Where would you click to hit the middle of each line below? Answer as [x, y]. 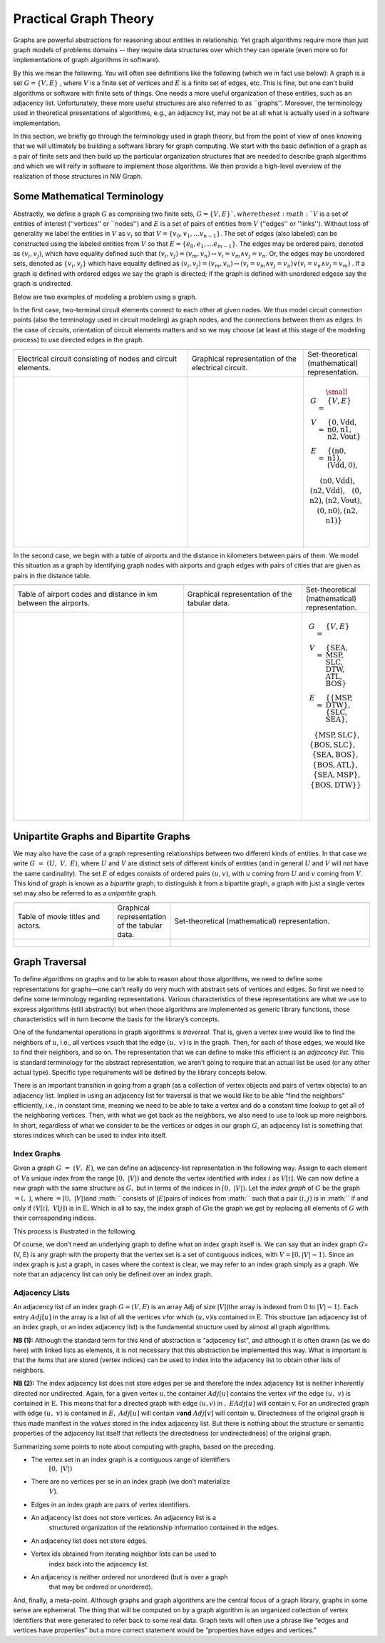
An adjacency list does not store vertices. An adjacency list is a [124, 1518]
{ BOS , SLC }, [332, 745]
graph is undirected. [43, 284]
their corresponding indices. [55, 1218]
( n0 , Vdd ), [338, 481]
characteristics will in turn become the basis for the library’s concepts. [117, 1019]
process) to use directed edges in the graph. [78, 340]
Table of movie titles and [59, 916]
